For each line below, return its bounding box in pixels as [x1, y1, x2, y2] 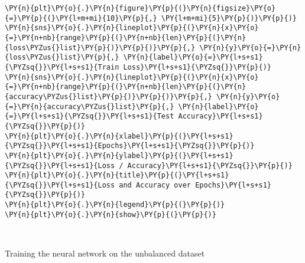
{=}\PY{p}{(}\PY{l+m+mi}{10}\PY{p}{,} [5, 14, 157, 22]
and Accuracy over [119, 180, 191, 189]
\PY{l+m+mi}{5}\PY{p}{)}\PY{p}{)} [161, 14, 297, 22]
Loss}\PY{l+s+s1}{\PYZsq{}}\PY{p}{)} [123, 63, 272, 71]
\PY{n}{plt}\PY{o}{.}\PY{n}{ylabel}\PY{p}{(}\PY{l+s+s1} [5, 151, 233, 160]
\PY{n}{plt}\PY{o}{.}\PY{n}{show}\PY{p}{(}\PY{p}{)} [5, 210, 216, 219]
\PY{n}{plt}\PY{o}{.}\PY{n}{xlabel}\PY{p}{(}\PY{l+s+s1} [5, 131, 233, 140]
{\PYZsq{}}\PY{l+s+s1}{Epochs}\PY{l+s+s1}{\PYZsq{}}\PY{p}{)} [5, 142, 255, 150]
